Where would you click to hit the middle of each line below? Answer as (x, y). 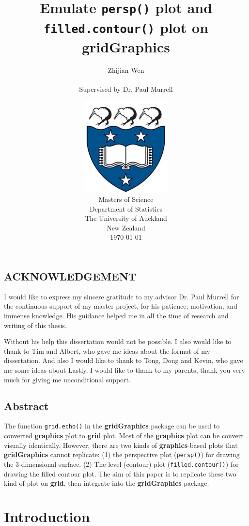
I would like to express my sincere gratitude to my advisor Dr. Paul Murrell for (122, 296)
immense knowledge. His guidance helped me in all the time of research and (116, 316)
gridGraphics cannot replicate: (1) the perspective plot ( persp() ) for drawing (122, 454)
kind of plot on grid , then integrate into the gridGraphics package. (107, 483)
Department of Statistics (126, 208)
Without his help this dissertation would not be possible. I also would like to (118, 341)
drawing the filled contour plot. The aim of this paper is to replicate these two (120, 473)
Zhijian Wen (126, 70)
